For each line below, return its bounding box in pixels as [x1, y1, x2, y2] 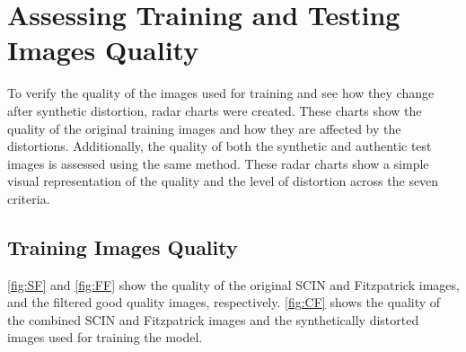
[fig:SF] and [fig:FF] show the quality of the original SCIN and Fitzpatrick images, [7, 275, 460, 294]
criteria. [7, 189, 50, 207]
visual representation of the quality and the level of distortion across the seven [7, 172, 439, 190]
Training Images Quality [7, 233, 238, 260]
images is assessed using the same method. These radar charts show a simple [7, 154, 429, 172]
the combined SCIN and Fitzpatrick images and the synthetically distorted [7, 310, 419, 329]
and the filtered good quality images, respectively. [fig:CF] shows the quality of [7, 293, 441, 312]
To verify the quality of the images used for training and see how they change [7, 84, 435, 102]
